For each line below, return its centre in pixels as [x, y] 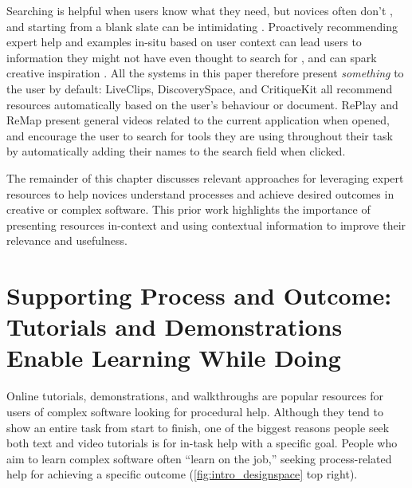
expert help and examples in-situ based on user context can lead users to [184, 42]
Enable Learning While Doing [174, 358]
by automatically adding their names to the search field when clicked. [176, 151]
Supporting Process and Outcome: [199, 295]
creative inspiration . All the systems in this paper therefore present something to [205, 73]
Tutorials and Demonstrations [175, 327]
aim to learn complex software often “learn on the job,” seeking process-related [199, 458]
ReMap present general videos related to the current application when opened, [198, 120]
